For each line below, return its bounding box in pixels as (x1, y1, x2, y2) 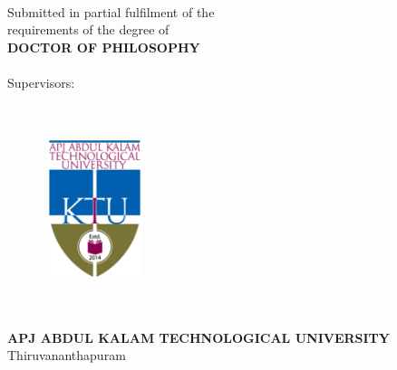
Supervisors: (7, 72, 75, 91)
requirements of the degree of (7, 20, 169, 39)
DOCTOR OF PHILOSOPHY (7, 37, 200, 56)
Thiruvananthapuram (7, 346, 126, 365)
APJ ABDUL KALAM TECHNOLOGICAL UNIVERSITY (7, 327, 390, 346)
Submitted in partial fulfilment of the (7, 2, 215, 21)
